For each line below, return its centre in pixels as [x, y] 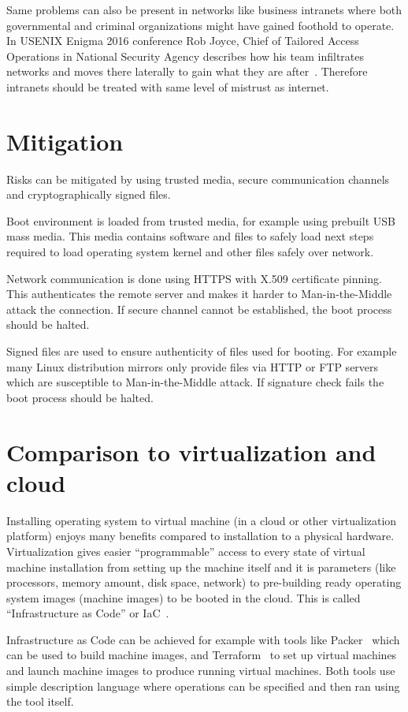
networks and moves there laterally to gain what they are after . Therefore [187, 71]
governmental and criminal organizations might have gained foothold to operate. [200, 25]
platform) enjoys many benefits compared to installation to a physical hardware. [200, 536]
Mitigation [65, 141]
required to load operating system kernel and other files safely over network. [190, 252]
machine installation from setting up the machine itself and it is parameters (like [201, 567]
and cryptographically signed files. [89, 194]
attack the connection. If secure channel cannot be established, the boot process [199, 309]
